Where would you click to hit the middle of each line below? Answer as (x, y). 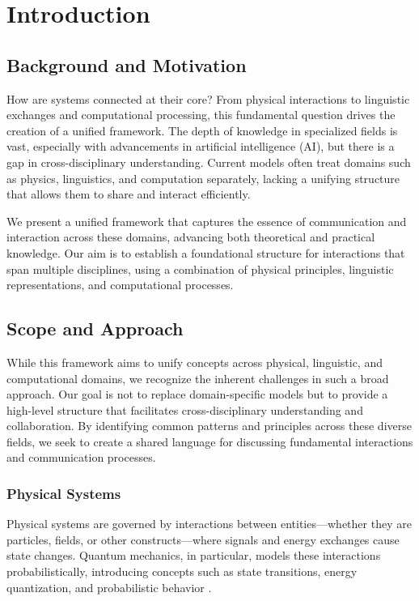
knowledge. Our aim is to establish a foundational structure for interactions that (206, 252)
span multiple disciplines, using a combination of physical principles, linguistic (200, 269)
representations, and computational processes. (120, 285)
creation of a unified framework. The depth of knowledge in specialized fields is (202, 130)
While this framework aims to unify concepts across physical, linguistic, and (195, 362)
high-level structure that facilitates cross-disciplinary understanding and (185, 409)
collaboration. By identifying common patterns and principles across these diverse (209, 426)
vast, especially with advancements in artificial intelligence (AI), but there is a (201, 146)
